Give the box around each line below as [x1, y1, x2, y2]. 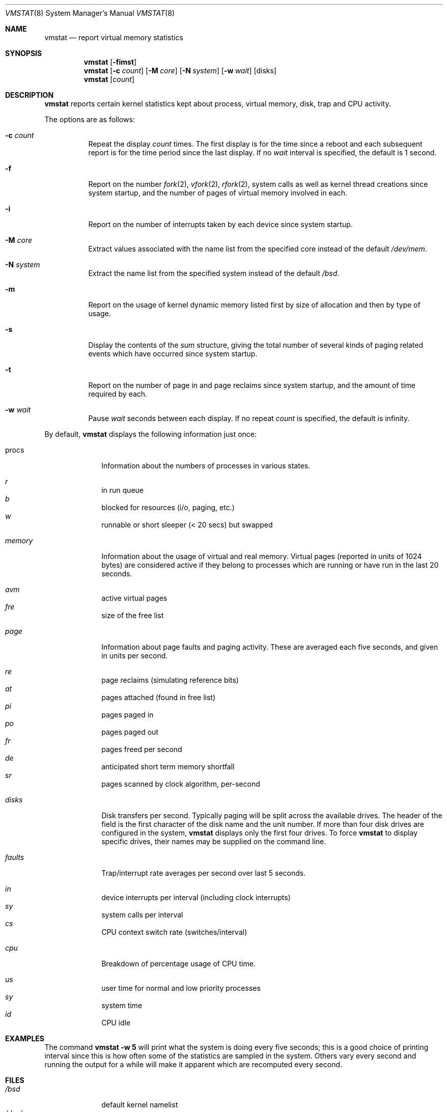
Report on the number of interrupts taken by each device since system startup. [88, 220, 353, 229]
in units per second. [101, 651, 168, 660]
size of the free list [101, 611, 164, 620]
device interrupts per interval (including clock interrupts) [101, 893, 291, 902]
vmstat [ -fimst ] [83, 58, 137, 66]
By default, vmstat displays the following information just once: [44, 430, 257, 438]
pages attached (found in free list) [101, 693, 216, 702]
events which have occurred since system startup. [88, 349, 258, 358]
